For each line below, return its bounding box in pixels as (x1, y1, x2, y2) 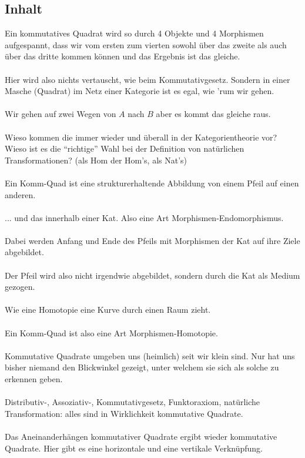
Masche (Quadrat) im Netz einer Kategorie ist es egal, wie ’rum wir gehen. (5, 85, 274, 97)
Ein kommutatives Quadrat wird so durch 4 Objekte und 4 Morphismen (5, 27, 264, 39)
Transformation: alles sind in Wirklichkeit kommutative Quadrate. (5, 407, 243, 419)
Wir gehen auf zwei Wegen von (5, 108, 116, 120)
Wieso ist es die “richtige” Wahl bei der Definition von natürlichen (5, 142, 244, 155)
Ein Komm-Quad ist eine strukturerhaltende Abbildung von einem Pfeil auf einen (5, 176, 299, 189)
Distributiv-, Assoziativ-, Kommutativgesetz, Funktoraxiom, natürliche (5, 396, 260, 408)
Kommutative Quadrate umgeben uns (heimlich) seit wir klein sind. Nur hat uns (5, 349, 295, 362)
